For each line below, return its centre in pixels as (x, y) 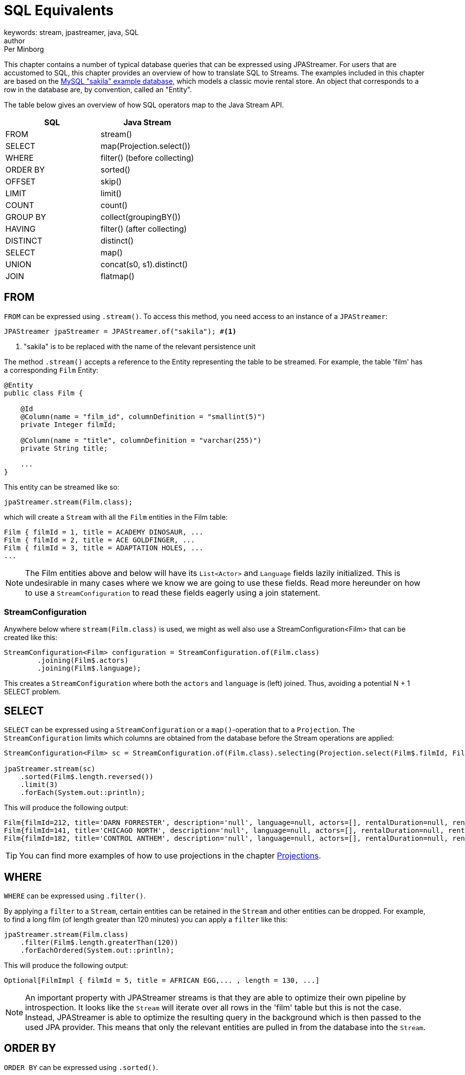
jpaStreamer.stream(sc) (50, 769)
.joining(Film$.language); (89, 668)
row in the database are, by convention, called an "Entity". (98, 89)
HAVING (21, 229)
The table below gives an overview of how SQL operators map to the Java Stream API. (144, 105)
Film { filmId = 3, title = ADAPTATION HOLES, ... (104, 548)
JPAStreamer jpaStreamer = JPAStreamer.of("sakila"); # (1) (120, 331)
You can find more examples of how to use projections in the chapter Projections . (170, 856)
